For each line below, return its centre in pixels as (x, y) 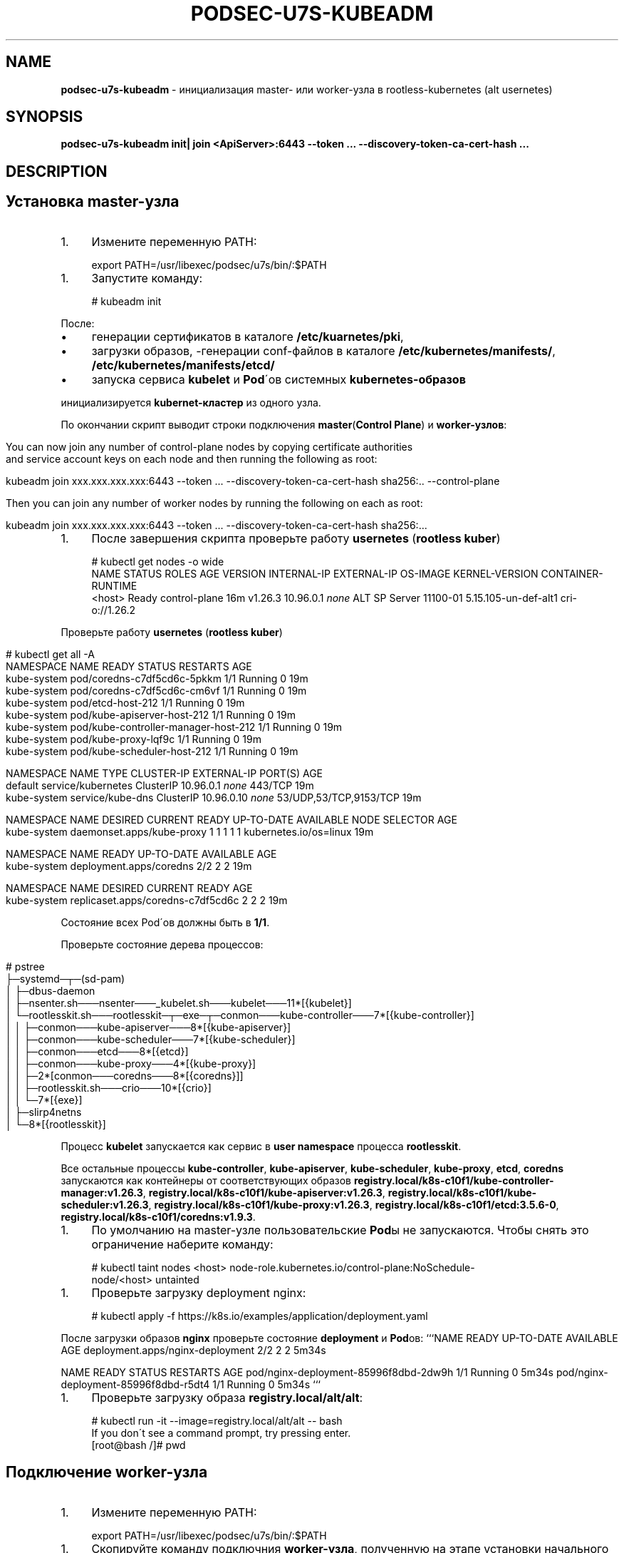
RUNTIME (114, 585)
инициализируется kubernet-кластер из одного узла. (191, 402)
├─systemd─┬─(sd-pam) (66, 978)
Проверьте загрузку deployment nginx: (199, 1292)
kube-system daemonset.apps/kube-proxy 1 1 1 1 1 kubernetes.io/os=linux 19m (190, 831)
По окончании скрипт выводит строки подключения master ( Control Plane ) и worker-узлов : (284, 424)
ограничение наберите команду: (182, 1244)
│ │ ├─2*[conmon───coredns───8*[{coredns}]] (125, 1075)
